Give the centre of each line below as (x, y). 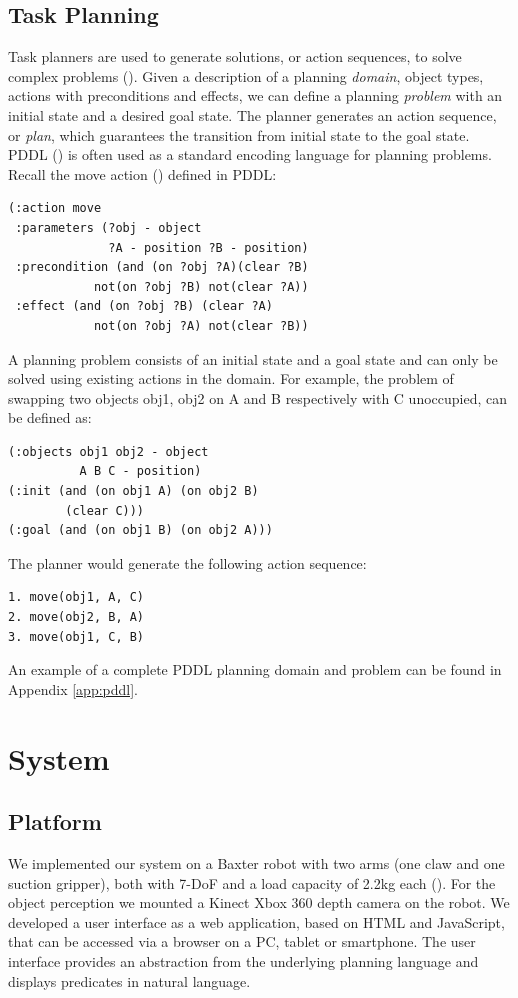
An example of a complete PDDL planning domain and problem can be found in (255, 669)
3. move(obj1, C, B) (76, 636)
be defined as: (50, 417)
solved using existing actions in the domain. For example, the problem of (231, 378)
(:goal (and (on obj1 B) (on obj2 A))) (140, 530)
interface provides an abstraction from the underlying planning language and (243, 960)
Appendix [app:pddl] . (73, 688)
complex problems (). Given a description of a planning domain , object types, (246, 75)
